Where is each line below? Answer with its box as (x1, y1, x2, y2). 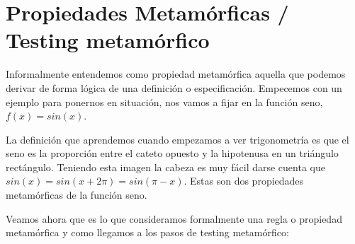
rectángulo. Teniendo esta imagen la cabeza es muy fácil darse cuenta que (6, 159, 325, 174)
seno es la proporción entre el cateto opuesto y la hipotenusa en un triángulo (6, 146, 339, 161)
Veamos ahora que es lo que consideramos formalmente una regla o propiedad (6, 211, 342, 226)
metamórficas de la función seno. (6, 187, 147, 202)
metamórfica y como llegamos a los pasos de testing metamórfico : (6, 225, 289, 240)
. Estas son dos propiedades (184, 173, 304, 188)
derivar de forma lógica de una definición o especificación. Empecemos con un (6, 80, 342, 95)
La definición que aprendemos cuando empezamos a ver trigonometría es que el (6, 132, 349, 146)
